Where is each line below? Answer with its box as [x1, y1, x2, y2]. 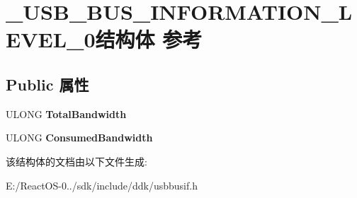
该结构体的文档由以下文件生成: [6, 153, 147, 168]
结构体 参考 [95, 25, 203, 54]
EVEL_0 [6, 25, 96, 54]
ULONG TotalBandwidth [6, 106, 127, 121]
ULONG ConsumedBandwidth [6, 130, 153, 145]
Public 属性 [6, 73, 89, 95]
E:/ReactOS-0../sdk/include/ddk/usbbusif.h [6, 177, 198, 192]
